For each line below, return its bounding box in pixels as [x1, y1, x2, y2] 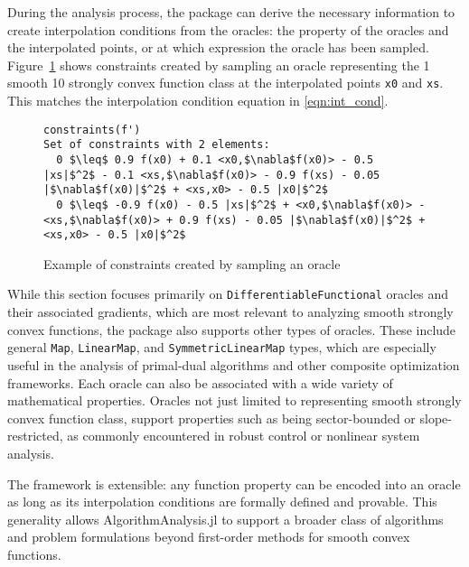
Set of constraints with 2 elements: [43, 138, 270, 152]
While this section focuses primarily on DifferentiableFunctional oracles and [7, 284, 449, 303]
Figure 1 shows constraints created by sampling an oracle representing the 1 [7, 55, 430, 74]
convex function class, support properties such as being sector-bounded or [7, 408, 416, 427]
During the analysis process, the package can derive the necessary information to [7, 3, 455, 21]
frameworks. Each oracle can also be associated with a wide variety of [7, 373, 393, 392]
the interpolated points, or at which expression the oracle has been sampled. [7, 38, 429, 57]
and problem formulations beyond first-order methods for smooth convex [7, 527, 410, 546]
